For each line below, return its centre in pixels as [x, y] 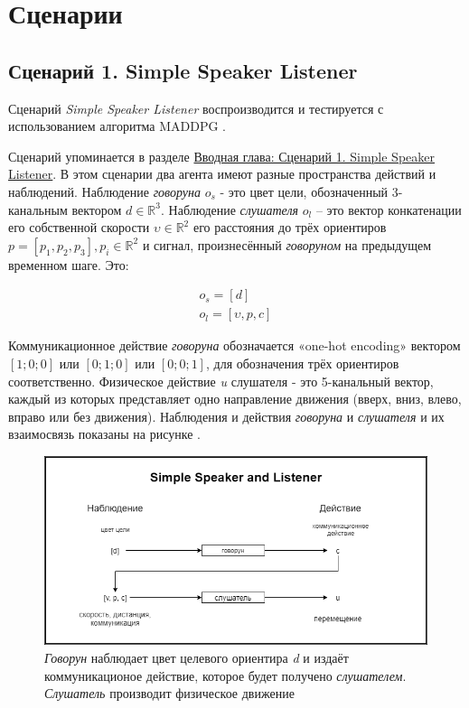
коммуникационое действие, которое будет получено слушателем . [225, 675]
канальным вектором [65, 209]
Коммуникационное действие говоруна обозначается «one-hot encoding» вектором [234, 345]
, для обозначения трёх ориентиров [302, 363]
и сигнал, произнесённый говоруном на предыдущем [287, 244]
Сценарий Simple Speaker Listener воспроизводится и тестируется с [196, 108]
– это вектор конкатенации [389, 209]
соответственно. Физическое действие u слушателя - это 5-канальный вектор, [221, 381]
